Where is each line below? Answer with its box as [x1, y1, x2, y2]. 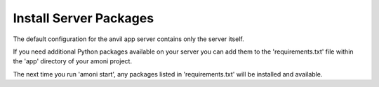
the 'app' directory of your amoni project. [13, 57, 133, 65]
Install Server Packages [13, 10, 154, 26]
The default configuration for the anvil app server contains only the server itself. [13, 35, 245, 43]
